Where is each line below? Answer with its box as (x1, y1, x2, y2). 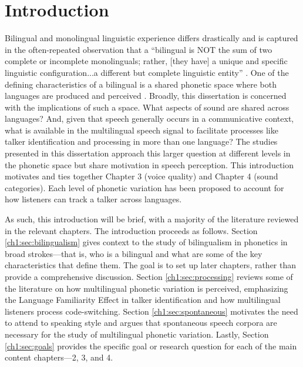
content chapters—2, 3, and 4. (5, 351, 113, 363)
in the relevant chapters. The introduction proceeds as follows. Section (5, 224, 258, 236)
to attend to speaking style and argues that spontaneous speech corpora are (5, 316, 277, 329)
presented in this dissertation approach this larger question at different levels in (5, 147, 291, 159)
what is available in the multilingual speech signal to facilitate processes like (5, 124, 278, 136)
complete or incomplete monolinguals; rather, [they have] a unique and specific (5, 55, 288, 67)
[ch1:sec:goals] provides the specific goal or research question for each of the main (5, 339, 297, 352)
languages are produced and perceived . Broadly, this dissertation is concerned (5, 89, 287, 102)
